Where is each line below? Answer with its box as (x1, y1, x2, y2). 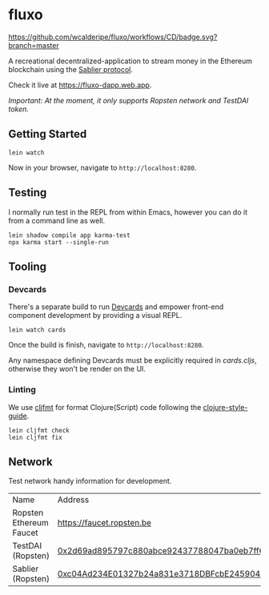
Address (57, 494, 90, 505)
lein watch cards (8, 326, 66, 334)
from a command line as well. (8, 215, 106, 225)
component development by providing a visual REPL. (8, 311, 183, 320)
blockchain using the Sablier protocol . (8, 64, 134, 74)
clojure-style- (203, 402, 248, 412)
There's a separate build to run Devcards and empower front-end (8, 302, 224, 312)
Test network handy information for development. (8, 476, 172, 486)
